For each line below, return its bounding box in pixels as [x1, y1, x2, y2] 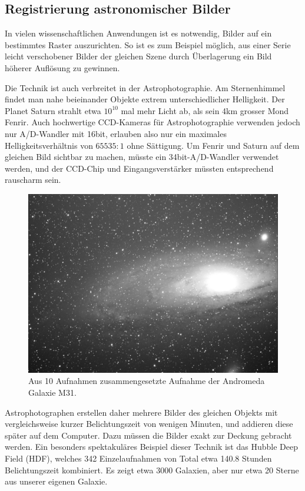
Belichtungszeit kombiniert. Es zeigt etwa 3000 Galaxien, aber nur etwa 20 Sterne [5, 463, 299, 476]
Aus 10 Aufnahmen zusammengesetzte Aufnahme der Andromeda [28, 375, 265, 387]
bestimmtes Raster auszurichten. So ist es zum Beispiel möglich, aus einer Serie [5, 38, 291, 51]
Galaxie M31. [28, 386, 77, 399]
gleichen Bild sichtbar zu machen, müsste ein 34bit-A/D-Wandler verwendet [5, 151, 279, 163]
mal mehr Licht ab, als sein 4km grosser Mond [121, 104, 289, 116]
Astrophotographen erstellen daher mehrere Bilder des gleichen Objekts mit [5, 406, 278, 418]
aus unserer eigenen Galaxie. [5, 475, 108, 487]
